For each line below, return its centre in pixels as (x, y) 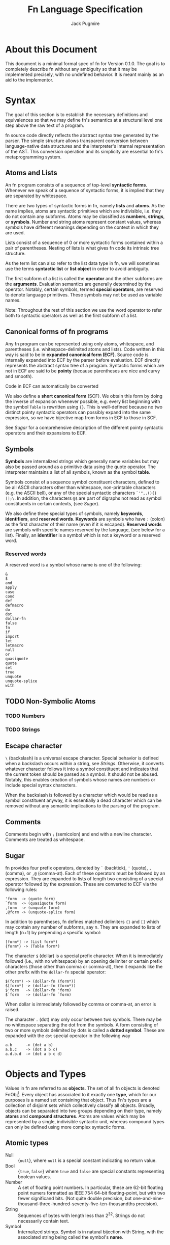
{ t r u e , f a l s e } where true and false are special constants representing (91, 1171)
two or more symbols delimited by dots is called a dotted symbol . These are (85, 1031)
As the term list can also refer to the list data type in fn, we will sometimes (82, 263)
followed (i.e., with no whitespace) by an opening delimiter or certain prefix (84, 961)
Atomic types (27, 1143)
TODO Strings (23, 729)
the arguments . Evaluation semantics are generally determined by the (78, 284)
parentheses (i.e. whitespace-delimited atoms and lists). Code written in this (85, 349)
